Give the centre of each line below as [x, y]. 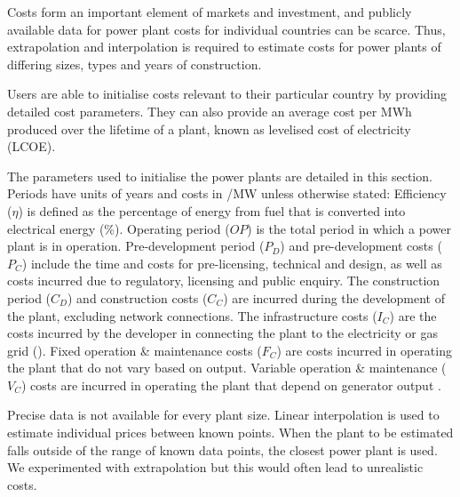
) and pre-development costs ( [361, 246]
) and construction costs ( [137, 297]
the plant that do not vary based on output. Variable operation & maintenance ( [227, 368]
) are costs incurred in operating [364, 350]
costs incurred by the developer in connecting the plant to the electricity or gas [222, 333]
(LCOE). [32, 146]
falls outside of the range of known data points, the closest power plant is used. [222, 449]
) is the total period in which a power [349, 228]
